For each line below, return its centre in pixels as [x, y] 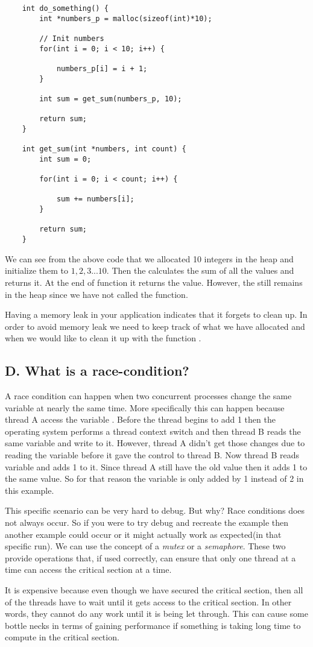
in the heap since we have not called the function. [96, 294]
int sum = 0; [65, 159]
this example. [30, 490]
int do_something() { [65, 8]
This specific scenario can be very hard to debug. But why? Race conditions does [155, 510]
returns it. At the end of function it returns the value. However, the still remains [154, 282]
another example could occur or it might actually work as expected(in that [143, 534]
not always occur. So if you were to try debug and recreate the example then [147, 522]
